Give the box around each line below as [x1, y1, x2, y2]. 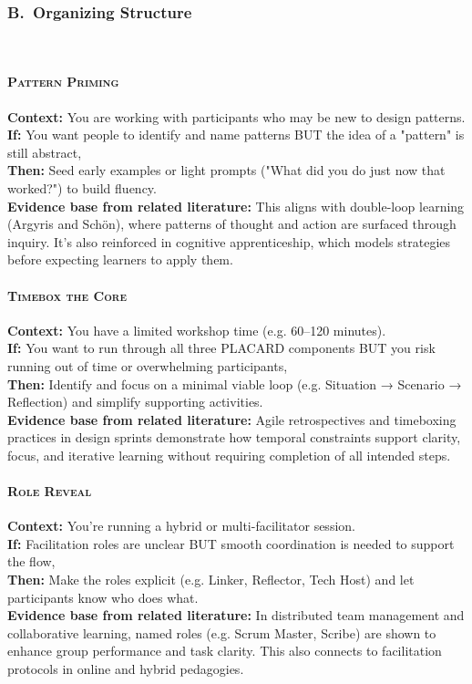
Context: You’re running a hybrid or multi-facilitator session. [7, 516, 355, 535]
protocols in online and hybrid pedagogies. [7, 659, 244, 679]
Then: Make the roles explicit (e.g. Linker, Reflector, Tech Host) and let [7, 570, 415, 589]
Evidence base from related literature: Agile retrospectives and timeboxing [7, 409, 457, 429]
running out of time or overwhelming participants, [7, 356, 288, 375]
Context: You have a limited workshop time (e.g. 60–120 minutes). [7, 320, 386, 339]
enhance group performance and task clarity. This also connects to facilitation [7, 641, 442, 660]
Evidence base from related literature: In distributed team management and [7, 606, 465, 625]
